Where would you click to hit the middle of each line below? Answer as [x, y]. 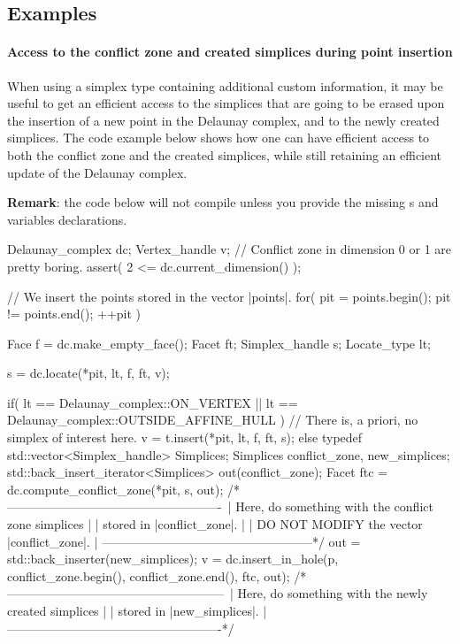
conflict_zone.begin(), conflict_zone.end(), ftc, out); [149, 575]
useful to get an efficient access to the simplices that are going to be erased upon [226, 103]
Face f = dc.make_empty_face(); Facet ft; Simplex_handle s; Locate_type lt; [219, 343]
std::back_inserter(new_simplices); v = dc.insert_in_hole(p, [173, 559]
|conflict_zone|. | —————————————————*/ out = [184, 541]
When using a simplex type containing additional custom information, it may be [225, 85]
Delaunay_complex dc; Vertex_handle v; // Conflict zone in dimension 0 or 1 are [230, 249]
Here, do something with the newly [333, 593]
